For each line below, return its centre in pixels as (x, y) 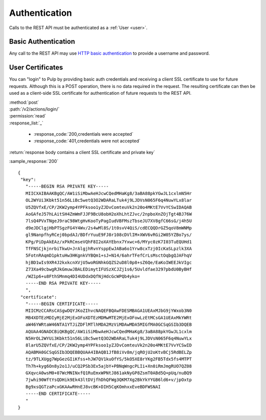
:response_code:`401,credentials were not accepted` (87, 141)
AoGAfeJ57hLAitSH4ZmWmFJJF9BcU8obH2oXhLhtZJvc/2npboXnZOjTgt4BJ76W (109, 214)
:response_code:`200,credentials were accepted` (83, 134)
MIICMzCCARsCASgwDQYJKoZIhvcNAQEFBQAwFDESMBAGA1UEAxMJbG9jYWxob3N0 (109, 311)
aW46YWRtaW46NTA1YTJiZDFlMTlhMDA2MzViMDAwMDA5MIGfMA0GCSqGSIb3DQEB (109, 325)
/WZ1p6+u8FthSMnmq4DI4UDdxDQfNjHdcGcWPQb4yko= (83, 276)
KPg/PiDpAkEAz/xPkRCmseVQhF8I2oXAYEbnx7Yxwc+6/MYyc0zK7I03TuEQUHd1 (109, 242)
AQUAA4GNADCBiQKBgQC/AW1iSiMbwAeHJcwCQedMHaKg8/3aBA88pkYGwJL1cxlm (109, 331)
